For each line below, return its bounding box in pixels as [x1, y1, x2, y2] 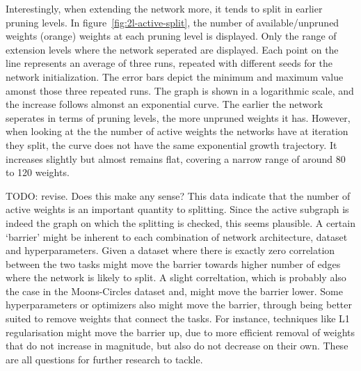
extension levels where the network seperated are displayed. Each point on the [6, 42, 339, 56]
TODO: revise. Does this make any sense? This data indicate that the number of [6, 188, 351, 203]
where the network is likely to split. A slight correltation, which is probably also [6, 270, 346, 285]
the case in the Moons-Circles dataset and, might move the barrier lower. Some [6, 283, 344, 298]
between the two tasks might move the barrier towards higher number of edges [6, 256, 341, 271]
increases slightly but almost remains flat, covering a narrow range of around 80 [6, 151, 346, 166]
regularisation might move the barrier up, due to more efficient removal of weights [6, 324, 355, 339]
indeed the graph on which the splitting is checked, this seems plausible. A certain [6, 215, 355, 230]
